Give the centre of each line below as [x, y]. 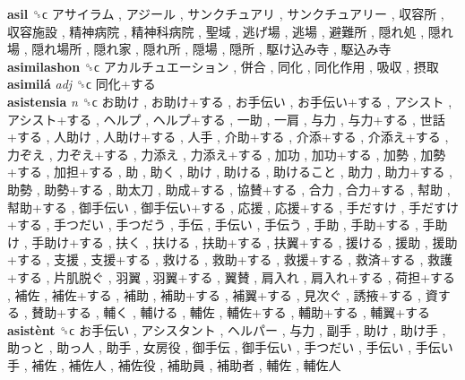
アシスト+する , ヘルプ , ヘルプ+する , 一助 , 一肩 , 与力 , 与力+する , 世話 [226, 119]
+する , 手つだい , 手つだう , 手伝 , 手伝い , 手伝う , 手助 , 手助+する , [213, 225]
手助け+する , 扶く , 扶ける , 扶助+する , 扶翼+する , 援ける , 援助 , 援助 [245, 242]
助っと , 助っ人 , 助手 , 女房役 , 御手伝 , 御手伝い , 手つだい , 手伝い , [210, 347]
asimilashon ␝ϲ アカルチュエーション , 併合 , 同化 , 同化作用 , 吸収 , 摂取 [223, 66]
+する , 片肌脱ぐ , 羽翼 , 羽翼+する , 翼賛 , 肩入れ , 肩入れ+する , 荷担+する [232, 276]
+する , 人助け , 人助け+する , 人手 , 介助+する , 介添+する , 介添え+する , [228, 137]
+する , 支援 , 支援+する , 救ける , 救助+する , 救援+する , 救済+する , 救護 [230, 259]
